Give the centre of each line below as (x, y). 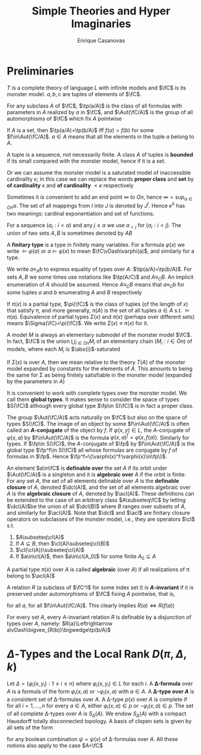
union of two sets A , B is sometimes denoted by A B (69, 233)
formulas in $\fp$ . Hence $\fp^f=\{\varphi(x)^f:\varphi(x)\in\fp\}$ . (87, 456)
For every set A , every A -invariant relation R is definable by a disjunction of (99, 617)
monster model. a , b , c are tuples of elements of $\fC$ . (74, 94)
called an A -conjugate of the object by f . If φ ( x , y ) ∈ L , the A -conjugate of (99, 430)
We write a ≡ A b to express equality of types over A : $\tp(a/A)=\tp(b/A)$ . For (99, 270)
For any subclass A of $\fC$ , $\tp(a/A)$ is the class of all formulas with (95, 106)
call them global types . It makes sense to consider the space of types (93, 399)
